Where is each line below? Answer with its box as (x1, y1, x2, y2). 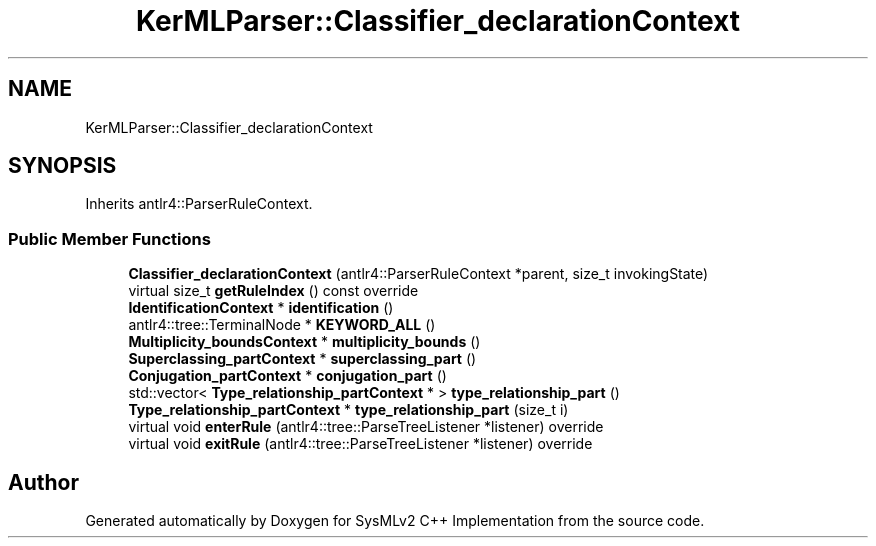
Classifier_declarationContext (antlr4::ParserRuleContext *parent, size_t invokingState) (128, 265, 709, 283)
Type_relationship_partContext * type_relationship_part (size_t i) (128, 401, 569, 419)
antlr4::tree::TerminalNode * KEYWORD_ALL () (128, 316, 436, 334)
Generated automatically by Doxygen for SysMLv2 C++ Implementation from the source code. (85, 512, 705, 530)
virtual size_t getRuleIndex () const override (128, 282, 419, 300)
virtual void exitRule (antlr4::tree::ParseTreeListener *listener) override (128, 435, 593, 453)
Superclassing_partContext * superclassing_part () (128, 350, 477, 368)
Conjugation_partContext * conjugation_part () (128, 367, 447, 385)
